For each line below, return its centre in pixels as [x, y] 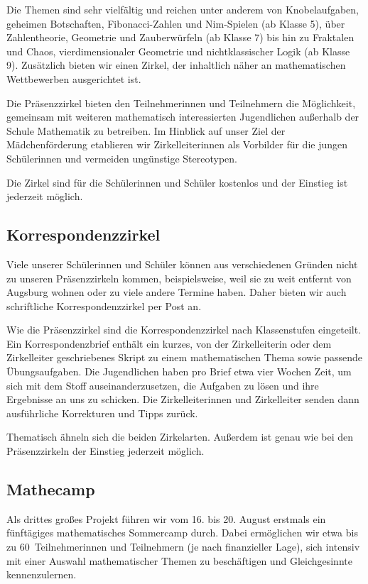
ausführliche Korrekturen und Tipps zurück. [102, 413]
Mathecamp [51, 489]
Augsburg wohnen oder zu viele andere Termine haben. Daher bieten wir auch [177, 292]
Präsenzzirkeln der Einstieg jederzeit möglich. [105, 451]
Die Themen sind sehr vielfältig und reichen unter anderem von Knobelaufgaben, [183, 9]
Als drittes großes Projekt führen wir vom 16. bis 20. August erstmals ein [166, 518]
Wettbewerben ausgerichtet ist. [74, 78]
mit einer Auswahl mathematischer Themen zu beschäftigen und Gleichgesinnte [179, 560]
